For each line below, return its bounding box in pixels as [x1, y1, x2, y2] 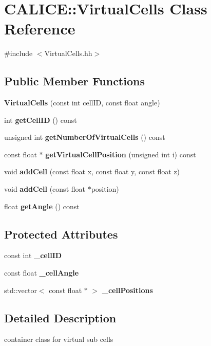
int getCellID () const [4, 114, 77, 125]
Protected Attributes [4, 226, 118, 242]
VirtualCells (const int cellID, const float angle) [4, 97, 160, 108]
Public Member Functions [4, 73, 145, 89]
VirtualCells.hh [44, 48, 92, 59]
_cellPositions [102, 284, 153, 295]
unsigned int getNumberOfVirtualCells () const [4, 132, 165, 142]
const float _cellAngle [4, 267, 79, 278]
